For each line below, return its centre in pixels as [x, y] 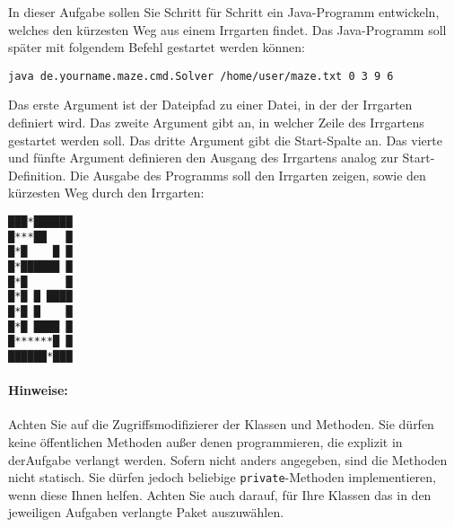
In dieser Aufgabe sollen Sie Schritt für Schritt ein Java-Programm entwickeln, [224, 12]
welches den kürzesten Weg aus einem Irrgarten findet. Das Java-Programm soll [227, 29]
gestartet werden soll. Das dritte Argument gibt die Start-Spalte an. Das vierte [225, 140]
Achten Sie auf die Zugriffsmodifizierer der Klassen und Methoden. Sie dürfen [221, 424]
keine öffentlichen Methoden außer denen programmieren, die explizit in [205, 441]
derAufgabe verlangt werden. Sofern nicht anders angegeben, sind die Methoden [228, 459]
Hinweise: [38, 390]
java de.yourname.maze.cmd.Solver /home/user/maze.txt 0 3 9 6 [201, 76]
